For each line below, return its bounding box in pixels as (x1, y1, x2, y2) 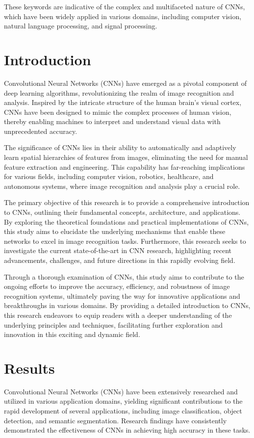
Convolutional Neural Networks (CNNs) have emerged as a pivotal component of (4, 77, 247, 88)
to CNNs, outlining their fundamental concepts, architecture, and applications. (4, 207, 241, 217)
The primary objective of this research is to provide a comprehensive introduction (4, 197, 250, 207)
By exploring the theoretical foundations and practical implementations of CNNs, (4, 216, 249, 227)
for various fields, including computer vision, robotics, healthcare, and (4, 171, 214, 181)
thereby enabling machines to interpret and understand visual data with (4, 116, 221, 127)
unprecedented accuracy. (4, 126, 77, 136)
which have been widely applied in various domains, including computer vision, (4, 11, 242, 21)
